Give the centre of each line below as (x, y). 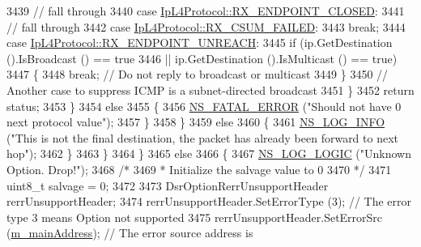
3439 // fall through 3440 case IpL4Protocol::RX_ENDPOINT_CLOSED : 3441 (206, 11)
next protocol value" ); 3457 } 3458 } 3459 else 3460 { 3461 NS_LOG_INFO (196, 122)
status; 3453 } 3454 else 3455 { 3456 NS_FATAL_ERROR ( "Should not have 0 (204, 106)
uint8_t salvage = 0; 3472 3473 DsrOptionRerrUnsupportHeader (168, 185)
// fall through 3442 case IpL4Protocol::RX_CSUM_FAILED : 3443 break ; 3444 (206, 26)
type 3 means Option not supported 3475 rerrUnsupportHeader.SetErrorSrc (195, 217)
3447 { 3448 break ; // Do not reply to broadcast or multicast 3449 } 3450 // (198, 74)
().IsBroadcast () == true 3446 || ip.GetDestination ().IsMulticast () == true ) (202, 58)
